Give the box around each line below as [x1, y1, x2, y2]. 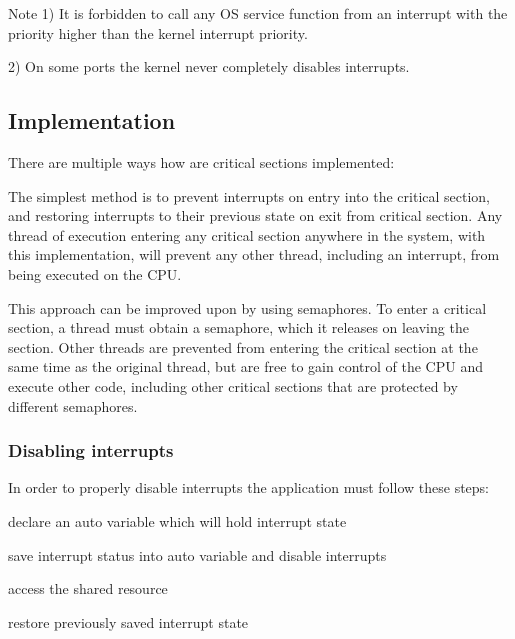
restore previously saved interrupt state [8, 611, 249, 632]
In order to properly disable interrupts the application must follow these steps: [8, 477, 489, 498]
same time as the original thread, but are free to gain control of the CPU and [8, 356, 483, 377]
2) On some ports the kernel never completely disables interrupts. [8, 56, 410, 77]
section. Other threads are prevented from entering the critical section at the [8, 336, 478, 357]
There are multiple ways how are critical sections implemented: [8, 151, 395, 172]
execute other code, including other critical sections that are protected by [8, 375, 458, 396]
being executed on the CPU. [8, 263, 182, 284]
